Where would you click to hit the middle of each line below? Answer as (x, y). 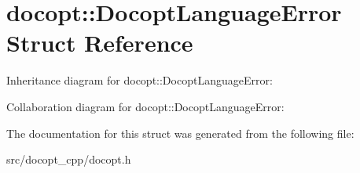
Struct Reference (100, 43)
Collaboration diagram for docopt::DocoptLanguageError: (145, 106)
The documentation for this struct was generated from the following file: (180, 133)
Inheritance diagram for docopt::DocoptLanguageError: (140, 80)
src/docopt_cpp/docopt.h (69, 159)
